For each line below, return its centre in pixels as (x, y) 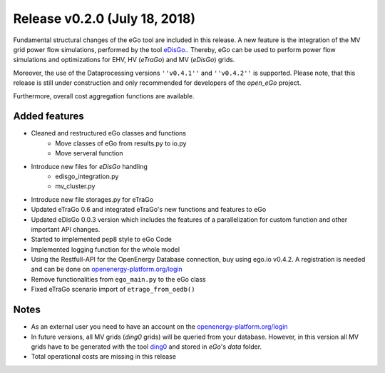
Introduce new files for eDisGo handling (89, 166)
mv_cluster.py (75, 186)
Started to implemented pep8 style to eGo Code (102, 240)
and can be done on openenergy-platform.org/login (107, 269)
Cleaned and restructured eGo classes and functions (109, 133)
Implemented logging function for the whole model (106, 249)
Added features (49, 117)
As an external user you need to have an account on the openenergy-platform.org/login (159, 327)
